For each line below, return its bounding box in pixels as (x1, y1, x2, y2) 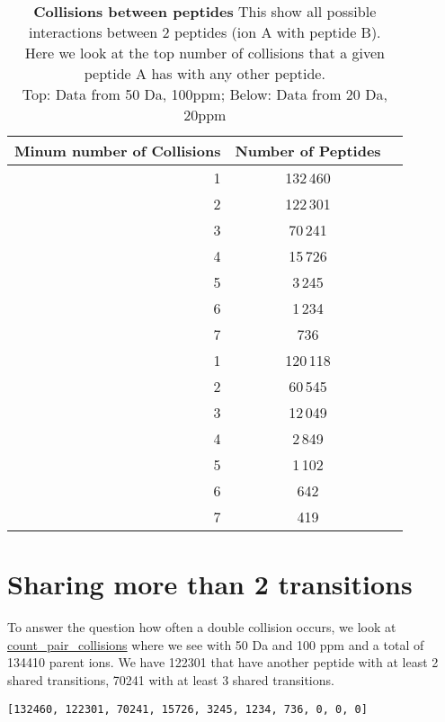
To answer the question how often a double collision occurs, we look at (7, 618, 396, 637)
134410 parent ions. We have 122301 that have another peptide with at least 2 (7, 653, 439, 672)
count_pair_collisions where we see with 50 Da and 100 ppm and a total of (7, 635, 424, 654)
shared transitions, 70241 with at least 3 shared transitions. (7, 670, 334, 689)
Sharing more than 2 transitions (7, 566, 413, 602)
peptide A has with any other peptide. (84, 63, 325, 84)
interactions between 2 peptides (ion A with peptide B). (29, 22, 381, 42)
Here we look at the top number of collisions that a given (24, 42, 385, 63)
